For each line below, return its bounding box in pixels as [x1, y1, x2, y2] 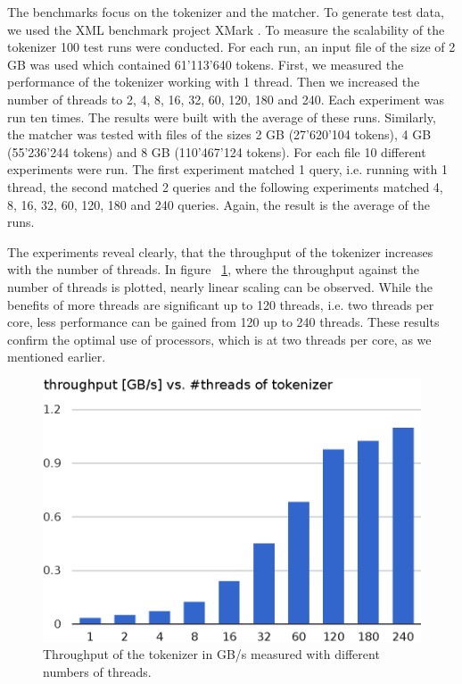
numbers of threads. [43, 663, 152, 681]
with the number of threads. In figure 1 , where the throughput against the [7, 260, 419, 279]
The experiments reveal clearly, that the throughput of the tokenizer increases [7, 242, 433, 261]
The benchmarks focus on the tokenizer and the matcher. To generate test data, [7, 3, 444, 21]
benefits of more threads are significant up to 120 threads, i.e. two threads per [7, 295, 434, 313]
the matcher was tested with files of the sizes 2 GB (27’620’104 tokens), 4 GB [7, 125, 432, 144]
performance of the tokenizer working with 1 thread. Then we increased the [7, 72, 420, 91]
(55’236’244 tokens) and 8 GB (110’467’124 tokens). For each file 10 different [7, 142, 426, 161]
